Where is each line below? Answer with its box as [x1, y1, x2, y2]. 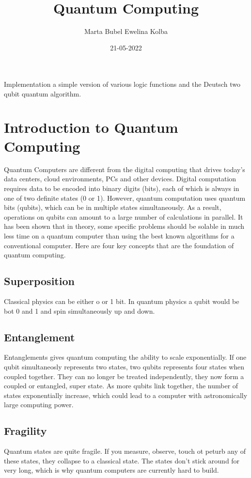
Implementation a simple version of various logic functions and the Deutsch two [4, 79, 240, 89]
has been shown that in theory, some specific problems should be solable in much [4, 221, 245, 231]
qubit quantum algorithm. [4, 88, 81, 98]
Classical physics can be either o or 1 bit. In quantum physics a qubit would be [4, 296, 239, 306]
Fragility [4, 423, 47, 438]
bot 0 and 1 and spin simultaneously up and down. [4, 305, 155, 316]
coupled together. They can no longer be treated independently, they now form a [4, 371, 244, 381]
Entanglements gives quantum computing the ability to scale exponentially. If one [4, 352, 247, 362]
